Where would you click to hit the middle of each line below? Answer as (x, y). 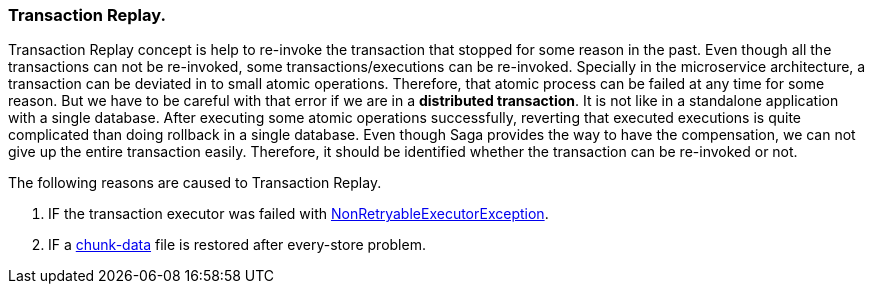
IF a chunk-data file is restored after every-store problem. (237, 245)
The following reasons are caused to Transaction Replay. (195, 183)
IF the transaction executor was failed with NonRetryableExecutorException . (298, 214)
